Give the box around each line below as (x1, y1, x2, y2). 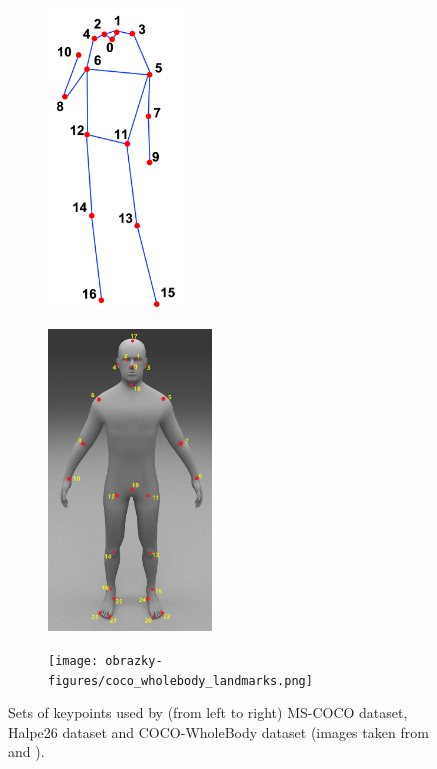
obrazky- (105, 653, 163, 668)
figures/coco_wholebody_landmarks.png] (48, 673, 313, 688)
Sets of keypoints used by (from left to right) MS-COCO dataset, (8, 702, 408, 723)
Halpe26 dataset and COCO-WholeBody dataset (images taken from (8, 721, 429, 742)
